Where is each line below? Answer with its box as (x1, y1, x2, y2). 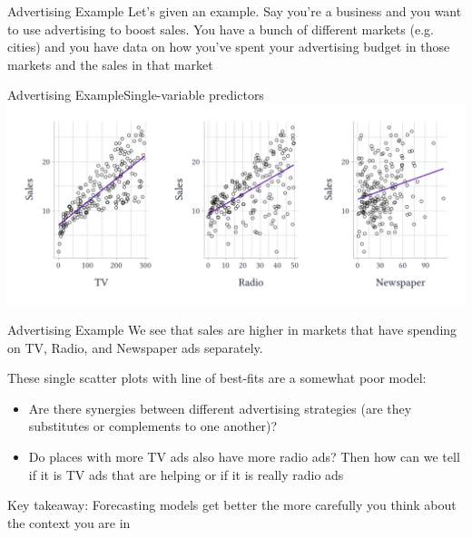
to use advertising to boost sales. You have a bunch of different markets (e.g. (7, 19, 434, 38)
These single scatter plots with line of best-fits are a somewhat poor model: (7, 368, 427, 387)
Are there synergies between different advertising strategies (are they (28, 398, 412, 417)
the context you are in (7, 513, 131, 532)
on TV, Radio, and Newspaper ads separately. (7, 337, 263, 357)
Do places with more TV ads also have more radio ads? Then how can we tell (28, 447, 460, 466)
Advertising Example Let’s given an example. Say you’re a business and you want (7, 2, 462, 20)
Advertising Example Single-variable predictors (7, 85, 264, 104)
